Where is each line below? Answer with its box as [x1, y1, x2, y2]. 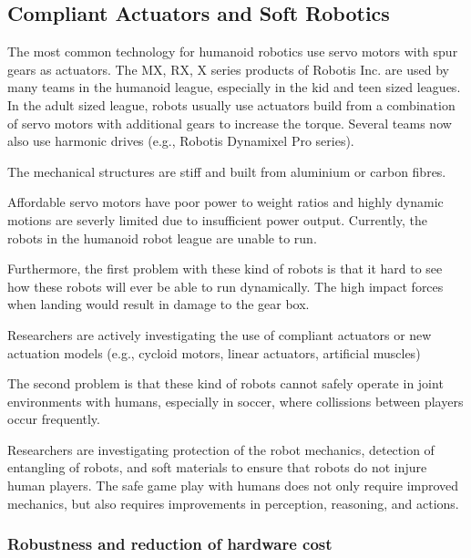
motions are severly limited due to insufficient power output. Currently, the [7, 210, 427, 229]
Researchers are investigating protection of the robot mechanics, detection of [7, 439, 435, 459]
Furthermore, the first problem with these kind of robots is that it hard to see [7, 259, 443, 278]
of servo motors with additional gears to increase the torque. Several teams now [7, 113, 452, 132]
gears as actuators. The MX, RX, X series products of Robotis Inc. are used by [7, 59, 449, 78]
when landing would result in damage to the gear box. [7, 294, 310, 314]
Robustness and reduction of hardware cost [7, 532, 333, 555]
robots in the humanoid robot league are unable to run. [7, 228, 317, 247]
